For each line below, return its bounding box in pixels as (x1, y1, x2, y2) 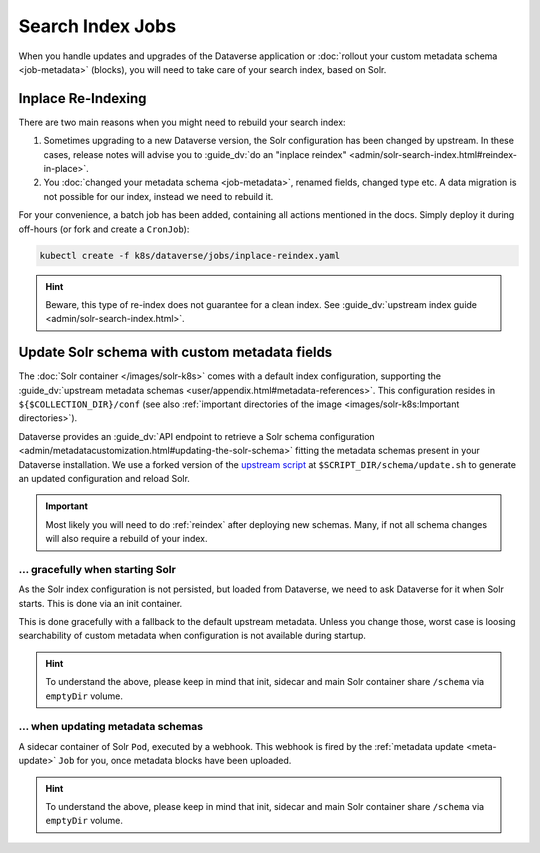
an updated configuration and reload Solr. (18, 472, 190, 484)
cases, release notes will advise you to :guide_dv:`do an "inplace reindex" (43, 148, 347, 160)
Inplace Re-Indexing (18, 90, 147, 107)
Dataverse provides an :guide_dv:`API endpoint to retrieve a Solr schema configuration (18, 430, 375, 442)
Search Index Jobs (18, 15, 177, 37)
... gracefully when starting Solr (18, 562, 177, 576)
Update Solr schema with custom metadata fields (18, 344, 333, 361)
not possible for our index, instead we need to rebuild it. (43, 190, 274, 202)
